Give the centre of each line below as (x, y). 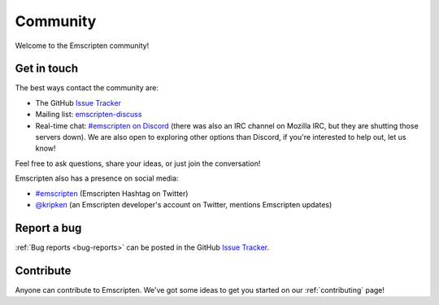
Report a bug (48, 228)
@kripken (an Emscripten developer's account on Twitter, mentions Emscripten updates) (184, 204)
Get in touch (47, 69)
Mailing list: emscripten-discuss (89, 115)
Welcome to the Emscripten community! (82, 46)
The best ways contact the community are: (87, 88)
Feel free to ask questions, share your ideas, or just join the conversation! (138, 163)
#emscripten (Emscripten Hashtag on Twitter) (112, 193)
